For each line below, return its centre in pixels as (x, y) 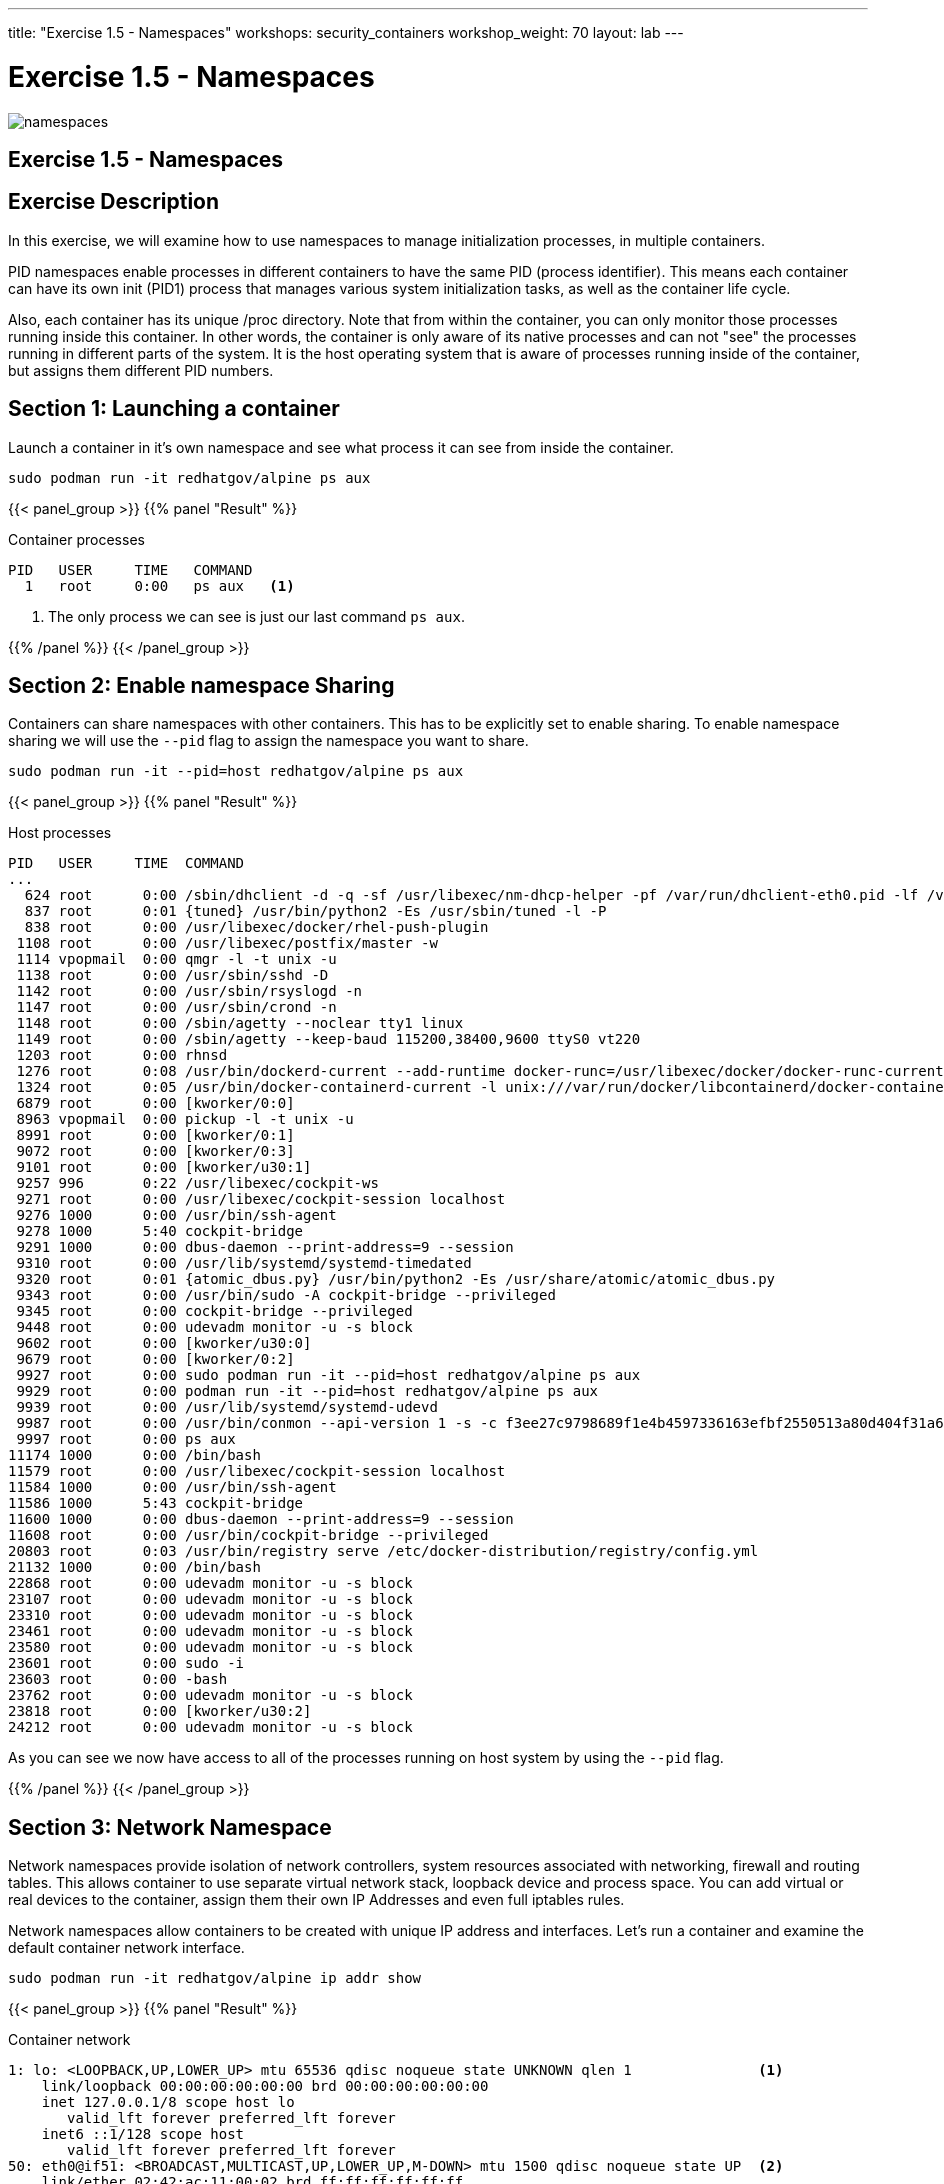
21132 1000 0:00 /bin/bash (134, 1567)
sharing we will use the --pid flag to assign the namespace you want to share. (268, 741)
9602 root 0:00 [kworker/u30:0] (164, 1343)
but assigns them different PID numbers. (141, 370)
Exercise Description (114, 202)
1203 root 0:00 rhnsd (122, 1055)
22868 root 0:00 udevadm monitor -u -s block (210, 1583)
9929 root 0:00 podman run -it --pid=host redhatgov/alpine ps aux (307, 1391)
